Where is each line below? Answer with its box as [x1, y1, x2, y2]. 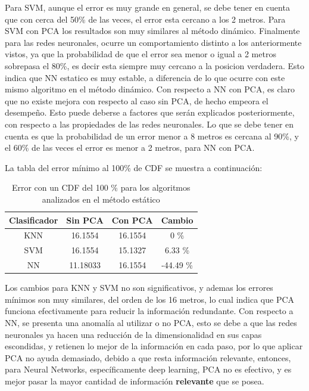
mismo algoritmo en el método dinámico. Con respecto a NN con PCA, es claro [5, 83, 295, 95]
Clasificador [9, 213, 58, 226]
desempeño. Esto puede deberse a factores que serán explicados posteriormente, [5, 106, 295, 119]
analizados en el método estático [42, 193, 160, 205]
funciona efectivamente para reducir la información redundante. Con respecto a [5, 305, 294, 317]
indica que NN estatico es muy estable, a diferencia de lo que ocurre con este [5, 71, 285, 83]
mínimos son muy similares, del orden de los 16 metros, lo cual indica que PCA [5, 293, 295, 305]
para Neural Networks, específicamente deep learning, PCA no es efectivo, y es [5, 363, 292, 376]
